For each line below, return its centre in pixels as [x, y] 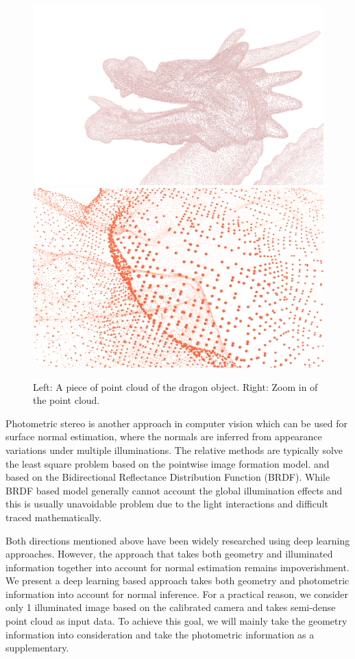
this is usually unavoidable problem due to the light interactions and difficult [167, 504]
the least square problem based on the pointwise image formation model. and [168, 463]
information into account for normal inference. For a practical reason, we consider [177, 594]
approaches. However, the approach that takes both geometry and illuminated [169, 554]
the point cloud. [66, 400]
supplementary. [37, 648]
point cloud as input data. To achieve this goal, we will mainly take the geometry [176, 621]
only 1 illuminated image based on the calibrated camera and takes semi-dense [171, 607]
